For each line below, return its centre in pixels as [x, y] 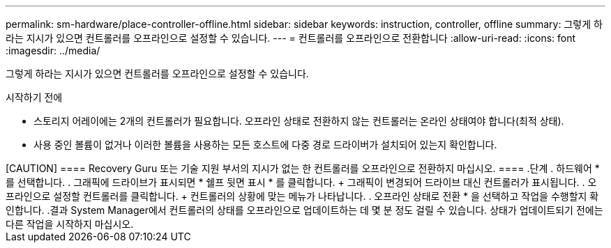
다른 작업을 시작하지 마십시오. [70, 224]
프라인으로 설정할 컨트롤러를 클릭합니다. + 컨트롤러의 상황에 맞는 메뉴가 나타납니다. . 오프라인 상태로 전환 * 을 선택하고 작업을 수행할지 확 [302, 196]
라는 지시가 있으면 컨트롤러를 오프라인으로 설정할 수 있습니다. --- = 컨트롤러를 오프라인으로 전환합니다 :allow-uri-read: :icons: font [291, 38]
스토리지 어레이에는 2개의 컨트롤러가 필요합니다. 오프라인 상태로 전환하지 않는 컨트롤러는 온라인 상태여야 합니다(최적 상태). [299, 121]
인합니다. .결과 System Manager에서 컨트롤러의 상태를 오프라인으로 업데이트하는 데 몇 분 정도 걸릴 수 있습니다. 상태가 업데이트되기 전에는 [304, 210]
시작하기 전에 [34, 97]
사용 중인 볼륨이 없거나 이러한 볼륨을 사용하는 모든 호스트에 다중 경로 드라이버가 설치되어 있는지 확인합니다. [265, 145]
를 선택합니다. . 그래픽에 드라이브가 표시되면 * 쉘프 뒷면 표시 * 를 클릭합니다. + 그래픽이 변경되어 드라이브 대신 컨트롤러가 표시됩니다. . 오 [301, 182]
